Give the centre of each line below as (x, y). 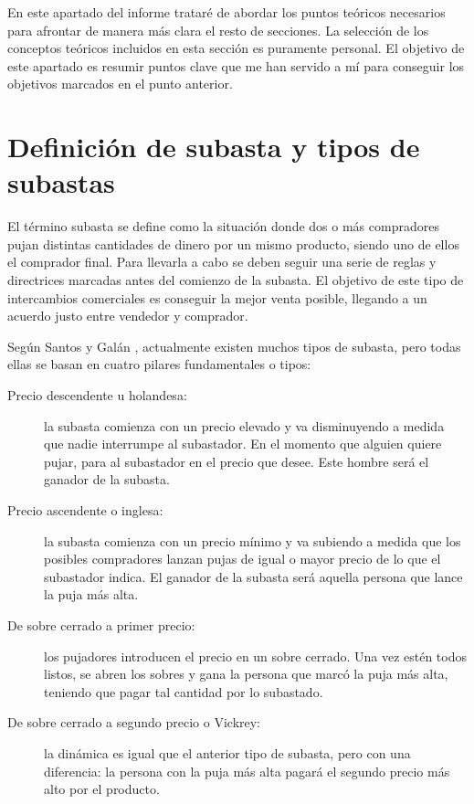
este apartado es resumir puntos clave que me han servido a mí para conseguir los (236, 65)
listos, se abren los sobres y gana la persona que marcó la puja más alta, (246, 674)
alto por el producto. (102, 789)
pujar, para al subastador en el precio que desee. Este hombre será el (237, 461)
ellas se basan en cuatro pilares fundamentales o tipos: (159, 364)
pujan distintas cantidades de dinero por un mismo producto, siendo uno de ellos (233, 243)
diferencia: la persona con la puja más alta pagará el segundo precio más (247, 771)
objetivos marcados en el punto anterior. (120, 84)
